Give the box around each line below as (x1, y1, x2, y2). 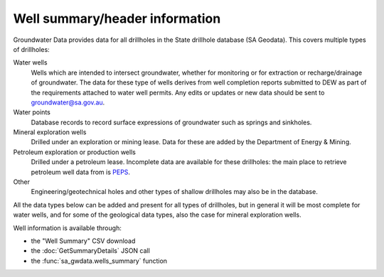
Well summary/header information (13, 11, 221, 26)
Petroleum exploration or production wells (13, 148, 137, 156)
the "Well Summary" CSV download (31, 237, 136, 245)
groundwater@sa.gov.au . (31, 98, 105, 107)
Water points (13, 108, 51, 116)
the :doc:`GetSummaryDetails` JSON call (31, 246, 151, 255)
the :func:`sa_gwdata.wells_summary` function (31, 256, 167, 265)
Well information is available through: (13, 224, 122, 232)
